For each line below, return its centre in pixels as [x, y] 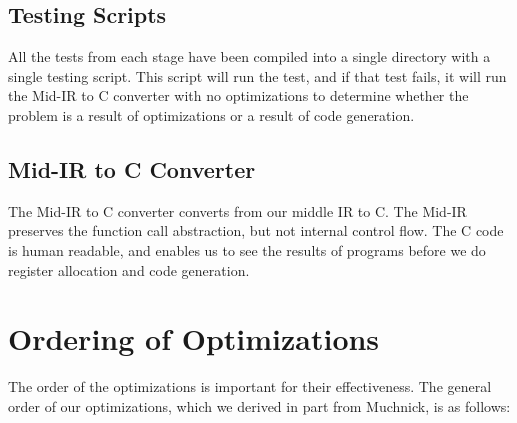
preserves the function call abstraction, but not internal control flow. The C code [256, 230]
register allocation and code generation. [129, 269]
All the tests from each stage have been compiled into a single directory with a [249, 56]
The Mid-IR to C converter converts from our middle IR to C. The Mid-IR [237, 210]
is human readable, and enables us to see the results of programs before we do [247, 249]
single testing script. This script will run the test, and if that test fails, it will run [257, 75]
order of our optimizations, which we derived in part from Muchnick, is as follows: [259, 405]
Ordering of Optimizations [194, 338]
